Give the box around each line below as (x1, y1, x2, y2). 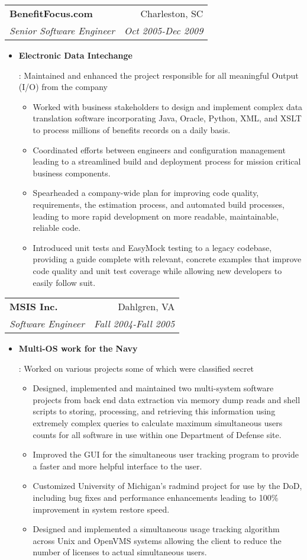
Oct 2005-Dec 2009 (124, 24, 203, 37)
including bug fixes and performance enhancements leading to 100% (33, 491, 279, 504)
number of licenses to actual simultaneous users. (33, 546, 207, 558)
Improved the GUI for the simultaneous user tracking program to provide (33, 448, 299, 461)
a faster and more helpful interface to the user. (33, 459, 202, 472)
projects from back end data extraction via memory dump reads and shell (33, 393, 300, 405)
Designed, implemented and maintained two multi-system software (33, 382, 274, 394)
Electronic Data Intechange (18, 49, 133, 61)
